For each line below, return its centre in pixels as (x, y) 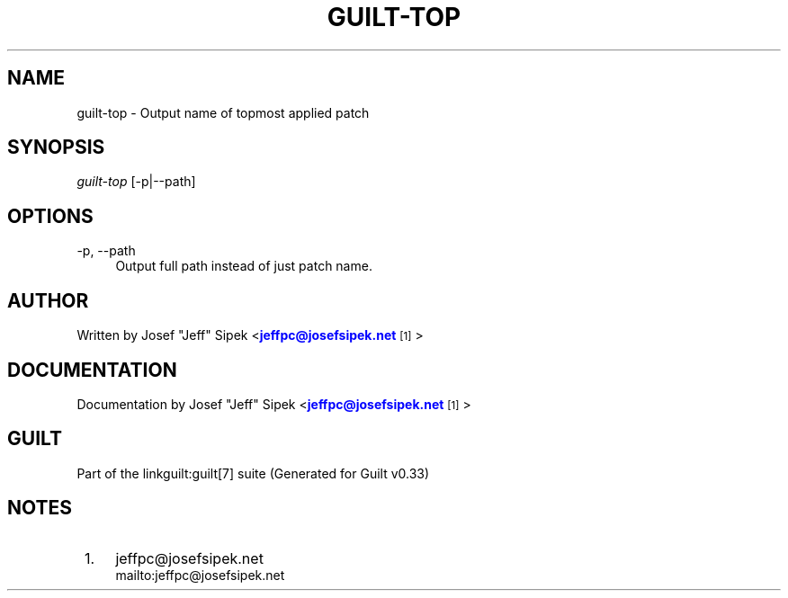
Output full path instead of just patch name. (244, 266)
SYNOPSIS (56, 147)
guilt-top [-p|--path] (136, 182)
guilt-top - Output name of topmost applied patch (223, 112)
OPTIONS (50, 216)
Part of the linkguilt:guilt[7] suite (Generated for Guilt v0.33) (253, 473)
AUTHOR (48, 300)
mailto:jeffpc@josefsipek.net (200, 575)
